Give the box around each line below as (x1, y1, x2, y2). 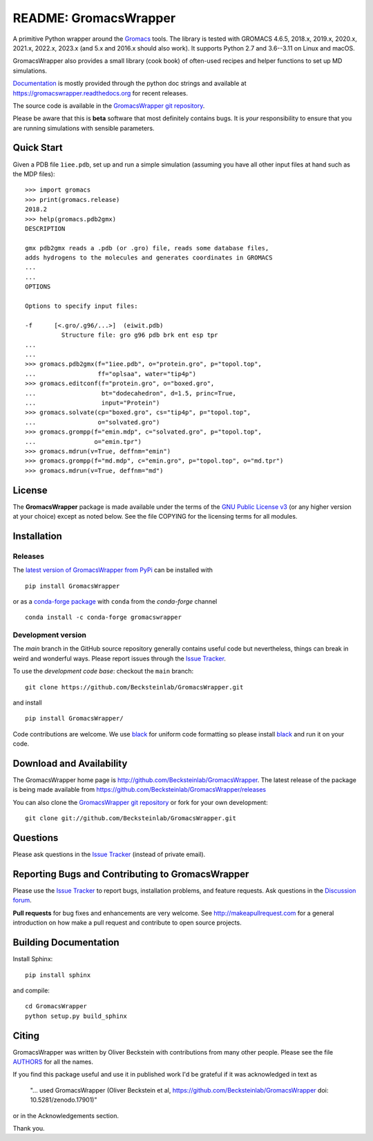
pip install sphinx (25, 971, 91, 978)
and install (12, 698, 42, 707)
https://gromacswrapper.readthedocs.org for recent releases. (12, 89, 188, 97)
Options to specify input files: (25, 302, 138, 310)
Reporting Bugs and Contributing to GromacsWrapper (12, 868, 249, 880)
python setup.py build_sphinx (25, 1012, 128, 1020)
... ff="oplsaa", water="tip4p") (25, 370, 197, 378)
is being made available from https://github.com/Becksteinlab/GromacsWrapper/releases (12, 786, 266, 794)
